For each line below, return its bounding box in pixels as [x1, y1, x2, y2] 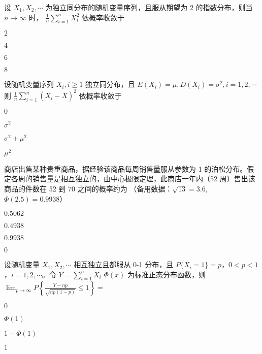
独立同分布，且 [85, 79, 135, 89]
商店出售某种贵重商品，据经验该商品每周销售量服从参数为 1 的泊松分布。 [4, 163, 247, 174]
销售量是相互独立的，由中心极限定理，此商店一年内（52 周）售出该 [32, 173, 255, 184]
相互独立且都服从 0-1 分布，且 [74, 259, 174, 270]
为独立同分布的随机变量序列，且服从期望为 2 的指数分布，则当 [45, 2, 253, 12]
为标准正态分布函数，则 [127, 269, 206, 279]
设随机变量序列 [4, 79, 54, 89]
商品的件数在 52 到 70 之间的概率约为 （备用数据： [4, 183, 173, 194]
